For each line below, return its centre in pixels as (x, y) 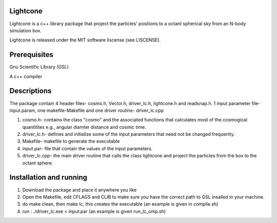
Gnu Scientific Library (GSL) (39, 67)
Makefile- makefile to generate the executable (71, 141)
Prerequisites (31, 55)
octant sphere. (38, 163)
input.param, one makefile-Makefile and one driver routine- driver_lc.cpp (87, 110)
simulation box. (26, 30)
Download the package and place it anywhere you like (80, 190)
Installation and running (48, 178)
